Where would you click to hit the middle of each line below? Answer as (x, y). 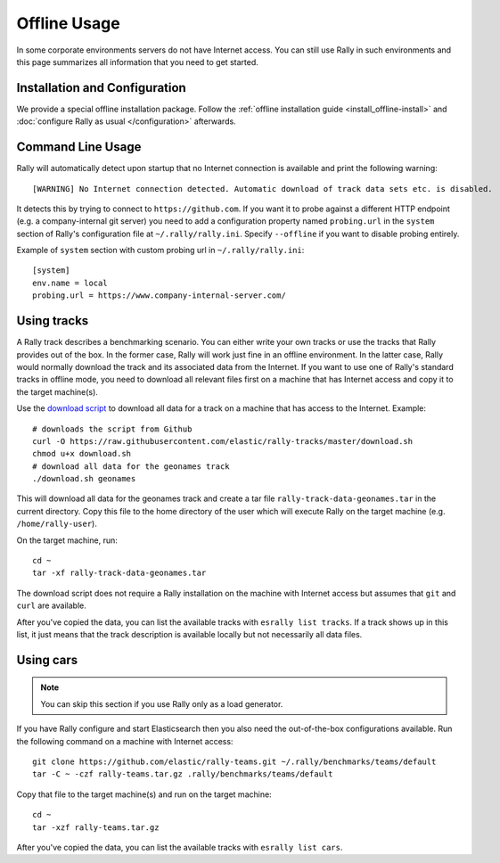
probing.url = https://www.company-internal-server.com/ (160, 296)
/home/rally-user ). (57, 524)
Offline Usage (68, 23)
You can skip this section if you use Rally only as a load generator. (162, 703)
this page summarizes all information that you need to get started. (137, 62)
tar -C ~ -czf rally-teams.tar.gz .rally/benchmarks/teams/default (183, 774)
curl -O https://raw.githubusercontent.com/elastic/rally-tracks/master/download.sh (223, 441)
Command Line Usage (79, 147)
